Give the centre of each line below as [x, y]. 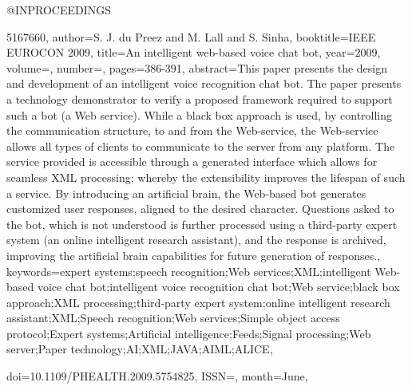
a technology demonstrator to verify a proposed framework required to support [200, 98]
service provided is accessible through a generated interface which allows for [192, 162]
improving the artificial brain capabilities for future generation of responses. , [194, 255]
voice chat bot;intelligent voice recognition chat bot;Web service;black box [218, 287]
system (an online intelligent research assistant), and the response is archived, [196, 240]
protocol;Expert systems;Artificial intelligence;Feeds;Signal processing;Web [189, 333]
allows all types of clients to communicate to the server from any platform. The [201, 146]
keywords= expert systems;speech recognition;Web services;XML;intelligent [189, 271]
